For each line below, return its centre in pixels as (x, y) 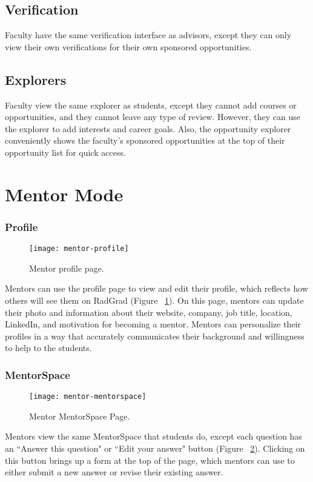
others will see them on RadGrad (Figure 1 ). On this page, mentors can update (154, 300)
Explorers (36, 79)
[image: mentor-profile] (79, 249)
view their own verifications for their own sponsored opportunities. (128, 46)
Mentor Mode (64, 194)
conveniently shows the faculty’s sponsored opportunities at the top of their (145, 140)
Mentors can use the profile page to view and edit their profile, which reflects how (156, 288)
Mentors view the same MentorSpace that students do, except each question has (153, 436)
